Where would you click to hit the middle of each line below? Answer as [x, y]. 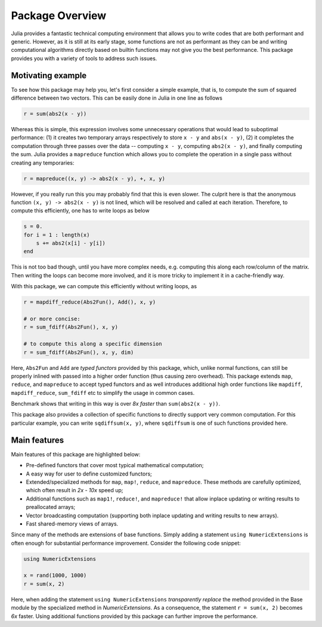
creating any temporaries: [43, 163]
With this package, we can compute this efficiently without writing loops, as [104, 286]
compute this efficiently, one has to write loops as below [80, 211]
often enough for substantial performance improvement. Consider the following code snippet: [126, 543]
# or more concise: [52, 319]
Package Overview [59, 16]
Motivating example [49, 75]
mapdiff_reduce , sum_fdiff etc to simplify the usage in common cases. [103, 393]
